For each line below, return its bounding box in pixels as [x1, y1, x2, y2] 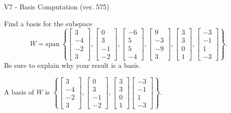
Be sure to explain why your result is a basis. [4, 59, 141, 70]
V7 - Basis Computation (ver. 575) [4, 1, 109, 11]
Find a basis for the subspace [4, 18, 92, 28]
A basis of [4, 87, 34, 97]
